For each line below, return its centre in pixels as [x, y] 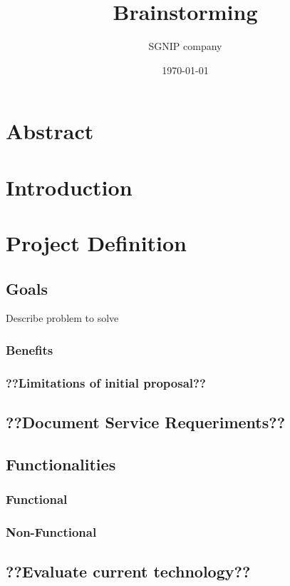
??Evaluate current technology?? [128, 571]
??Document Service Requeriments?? [146, 422]
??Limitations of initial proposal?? [106, 382]
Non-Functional [51, 532]
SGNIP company [185, 46]
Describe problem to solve [62, 318]
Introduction [69, 187]
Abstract [50, 131]
